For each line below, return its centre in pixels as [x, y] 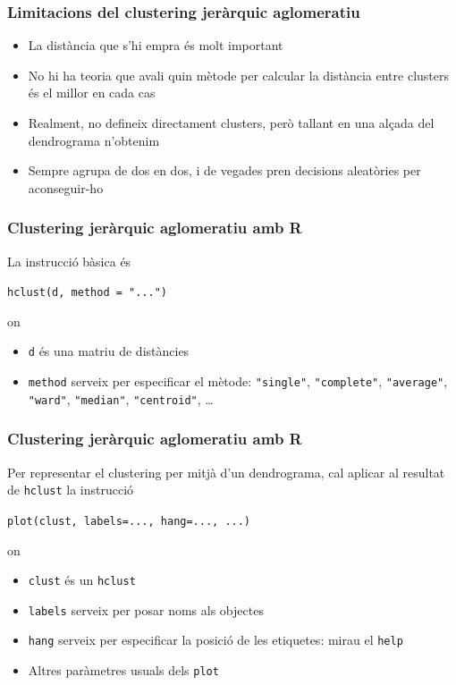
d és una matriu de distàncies [109, 351]
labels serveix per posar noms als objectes [146, 609]
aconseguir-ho [66, 187]
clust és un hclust [82, 580]
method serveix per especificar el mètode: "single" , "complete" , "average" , [238, 381]
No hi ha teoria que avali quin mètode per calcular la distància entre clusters [238, 75]
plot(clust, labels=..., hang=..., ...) [129, 521]
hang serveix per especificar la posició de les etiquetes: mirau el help [215, 640]
